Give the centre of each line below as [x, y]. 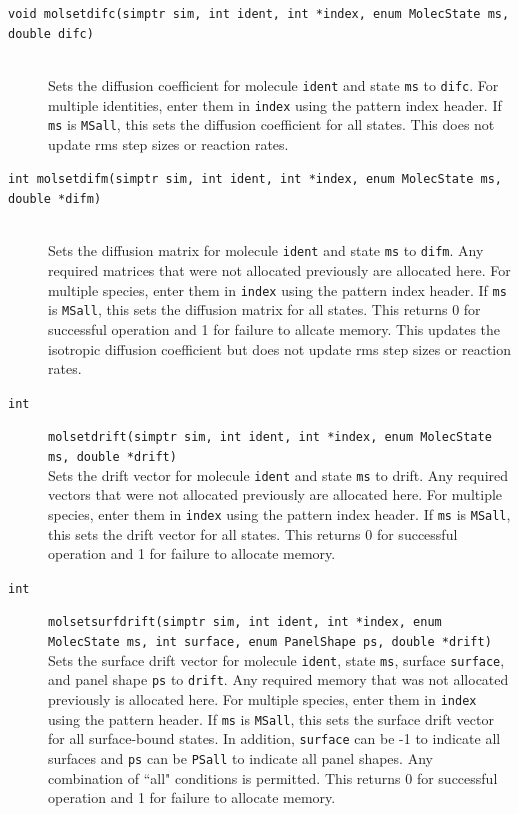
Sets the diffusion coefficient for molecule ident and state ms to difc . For [273, 84]
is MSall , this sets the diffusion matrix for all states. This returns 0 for [264, 309]
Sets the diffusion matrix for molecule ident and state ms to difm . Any [266, 250]
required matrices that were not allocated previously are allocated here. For [279, 270]
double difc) [51, 33]
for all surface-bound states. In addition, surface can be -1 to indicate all [274, 738]
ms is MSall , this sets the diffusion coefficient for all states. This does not [271, 124]
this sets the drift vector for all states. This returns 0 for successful [253, 533]
